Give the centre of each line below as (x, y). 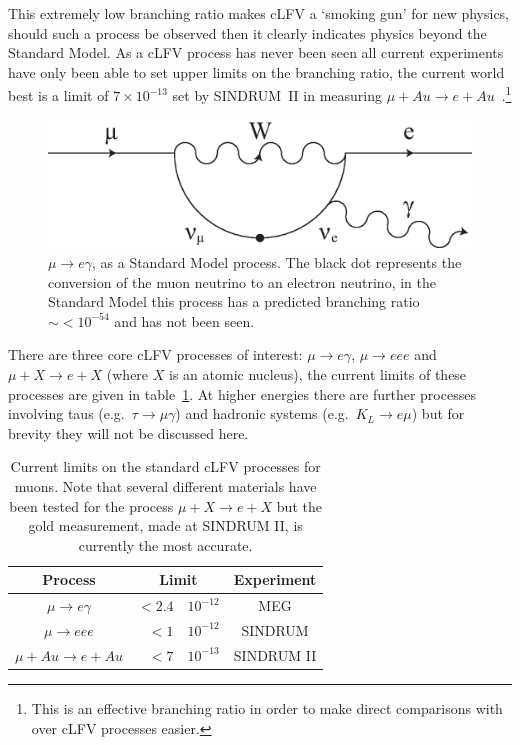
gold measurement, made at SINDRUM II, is (165, 525)
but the (299, 505)
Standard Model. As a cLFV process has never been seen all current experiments (256, 52)
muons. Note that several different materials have (165, 485)
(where (127, 373)
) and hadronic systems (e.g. (262, 413)
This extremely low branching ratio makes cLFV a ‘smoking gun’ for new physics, (259, 13)
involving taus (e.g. (66, 413)
